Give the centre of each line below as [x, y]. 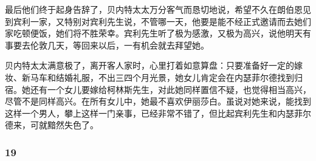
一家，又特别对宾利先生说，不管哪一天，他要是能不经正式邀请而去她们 [170, 21]
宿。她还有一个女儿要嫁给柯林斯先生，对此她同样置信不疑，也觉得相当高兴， [158, 89]
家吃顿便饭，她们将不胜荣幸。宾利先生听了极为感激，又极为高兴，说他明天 [154, 33]
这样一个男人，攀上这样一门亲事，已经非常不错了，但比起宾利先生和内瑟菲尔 [158, 113]
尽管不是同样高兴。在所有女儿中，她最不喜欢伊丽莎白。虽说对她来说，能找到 [158, 101]
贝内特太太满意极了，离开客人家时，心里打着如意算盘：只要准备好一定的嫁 [154, 65]
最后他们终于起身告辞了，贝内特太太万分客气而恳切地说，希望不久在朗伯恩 [154, 9]
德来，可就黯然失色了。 [52, 125]
